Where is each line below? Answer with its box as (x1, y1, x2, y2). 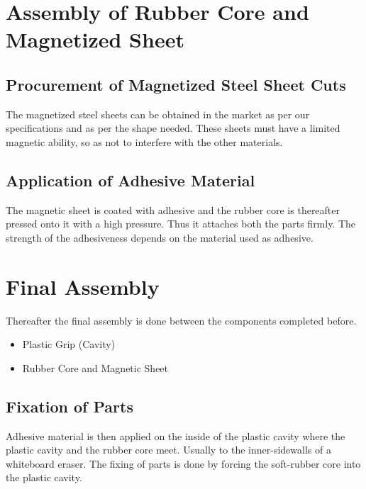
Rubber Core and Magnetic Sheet (22, 360, 169, 375)
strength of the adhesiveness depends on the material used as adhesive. (6, 230, 314, 244)
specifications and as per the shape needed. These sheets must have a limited (6, 120, 340, 135)
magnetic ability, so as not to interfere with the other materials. (6, 134, 283, 149)
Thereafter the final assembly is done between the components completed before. (6, 313, 357, 327)
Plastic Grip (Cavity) (22, 337, 116, 352)
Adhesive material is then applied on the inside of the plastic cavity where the (6, 428, 345, 443)
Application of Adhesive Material (6, 169, 255, 191)
